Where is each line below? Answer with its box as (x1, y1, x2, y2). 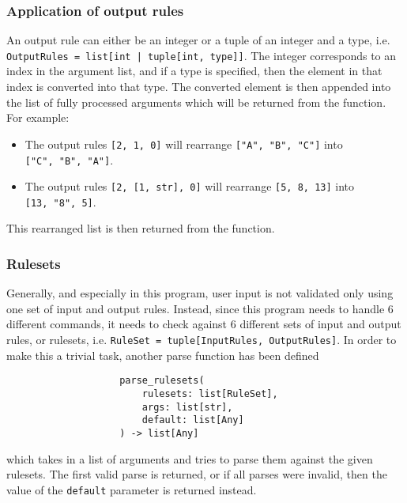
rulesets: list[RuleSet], (141, 388, 278, 399)
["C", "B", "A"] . (24, 151, 114, 168)
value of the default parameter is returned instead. (6, 481, 257, 497)
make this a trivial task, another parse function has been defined (6, 346, 319, 363)
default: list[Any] (141, 414, 244, 426)
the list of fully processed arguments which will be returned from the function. (6, 93, 386, 110)
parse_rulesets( (119, 375, 205, 387)
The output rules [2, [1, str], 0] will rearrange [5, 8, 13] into (24, 178, 355, 195)
